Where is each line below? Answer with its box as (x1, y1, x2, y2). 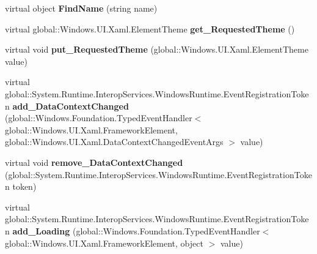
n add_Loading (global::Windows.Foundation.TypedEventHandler (5, 224, 260, 237)
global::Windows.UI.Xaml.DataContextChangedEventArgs (5, 135, 224, 148)
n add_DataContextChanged (5, 99, 129, 112)
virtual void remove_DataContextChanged (5, 155, 183, 168)
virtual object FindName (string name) (5, 2, 158, 14)
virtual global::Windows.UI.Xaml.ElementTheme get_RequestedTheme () (5, 22, 295, 35)
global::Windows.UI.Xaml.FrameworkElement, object (5, 236, 203, 249)
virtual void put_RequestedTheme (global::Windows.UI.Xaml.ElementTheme (5, 43, 308, 56)
